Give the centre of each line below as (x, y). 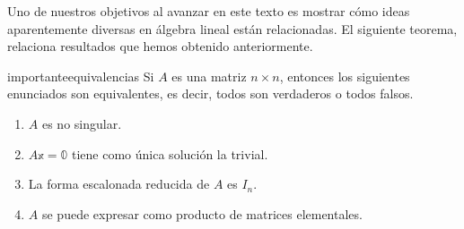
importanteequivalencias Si (81, 76)
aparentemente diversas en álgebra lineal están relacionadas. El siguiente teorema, (232, 28)
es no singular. (82, 123)
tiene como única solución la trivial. (170, 153)
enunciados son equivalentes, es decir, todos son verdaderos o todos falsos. (210, 93)
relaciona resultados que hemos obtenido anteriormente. (160, 46)
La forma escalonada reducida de (119, 184)
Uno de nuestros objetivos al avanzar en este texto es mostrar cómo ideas (209, 11)
